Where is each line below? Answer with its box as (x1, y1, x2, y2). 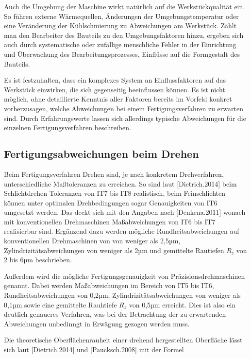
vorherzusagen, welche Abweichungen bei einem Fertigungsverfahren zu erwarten (4, 103, 243, 113)
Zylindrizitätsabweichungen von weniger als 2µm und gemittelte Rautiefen (4, 245, 224, 255)
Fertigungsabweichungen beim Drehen (4, 146, 199, 161)
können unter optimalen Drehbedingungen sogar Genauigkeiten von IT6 (4, 197, 218, 207)
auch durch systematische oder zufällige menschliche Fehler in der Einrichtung (4, 39, 236, 50)
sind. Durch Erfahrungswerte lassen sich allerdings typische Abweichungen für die (4, 113, 246, 123)
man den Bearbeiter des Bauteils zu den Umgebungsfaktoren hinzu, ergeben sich (4, 30, 244, 40)
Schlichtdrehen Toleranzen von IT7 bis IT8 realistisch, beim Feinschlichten (4, 188, 225, 198)
